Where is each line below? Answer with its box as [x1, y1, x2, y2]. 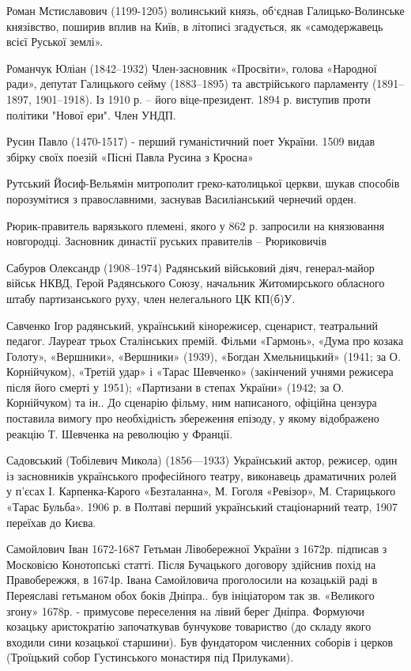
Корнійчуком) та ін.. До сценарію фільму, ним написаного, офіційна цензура [6, 394, 377, 411]
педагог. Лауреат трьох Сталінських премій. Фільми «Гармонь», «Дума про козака [6, 332, 404, 349]
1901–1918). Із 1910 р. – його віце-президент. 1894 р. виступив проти [35, 90, 371, 107]
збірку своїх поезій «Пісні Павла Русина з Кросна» [6, 148, 254, 165]
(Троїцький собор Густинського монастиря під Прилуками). [6, 649, 294, 665]
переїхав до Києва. [6, 514, 96, 530]
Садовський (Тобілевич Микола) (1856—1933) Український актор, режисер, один [6, 452, 398, 468]
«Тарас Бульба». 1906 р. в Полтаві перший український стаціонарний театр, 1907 [6, 499, 398, 515]
